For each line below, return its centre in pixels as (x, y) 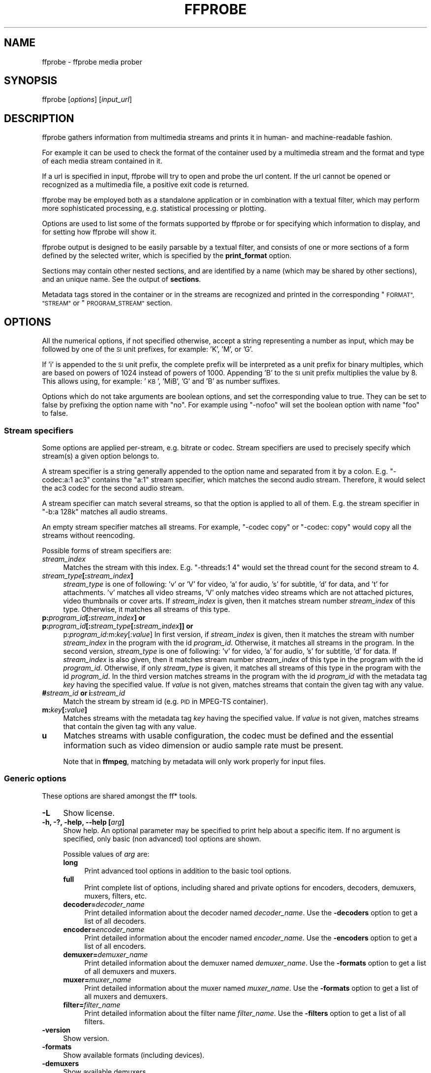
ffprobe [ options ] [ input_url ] (87, 100)
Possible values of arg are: (106, 854)
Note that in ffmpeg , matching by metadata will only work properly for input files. (194, 761)
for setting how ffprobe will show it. (99, 232)
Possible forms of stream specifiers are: (107, 550)
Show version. (86, 1038)
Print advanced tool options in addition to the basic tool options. (188, 871)
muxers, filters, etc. (116, 896)
